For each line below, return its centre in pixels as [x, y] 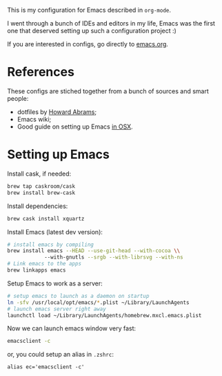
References [41, 72]
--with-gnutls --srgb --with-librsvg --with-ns [114, 257]
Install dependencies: [38, 206]
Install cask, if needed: [39, 173]
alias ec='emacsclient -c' [46, 367]
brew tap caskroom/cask [41, 186]
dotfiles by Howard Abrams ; [57, 112]
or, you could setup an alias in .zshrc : [60, 355]
